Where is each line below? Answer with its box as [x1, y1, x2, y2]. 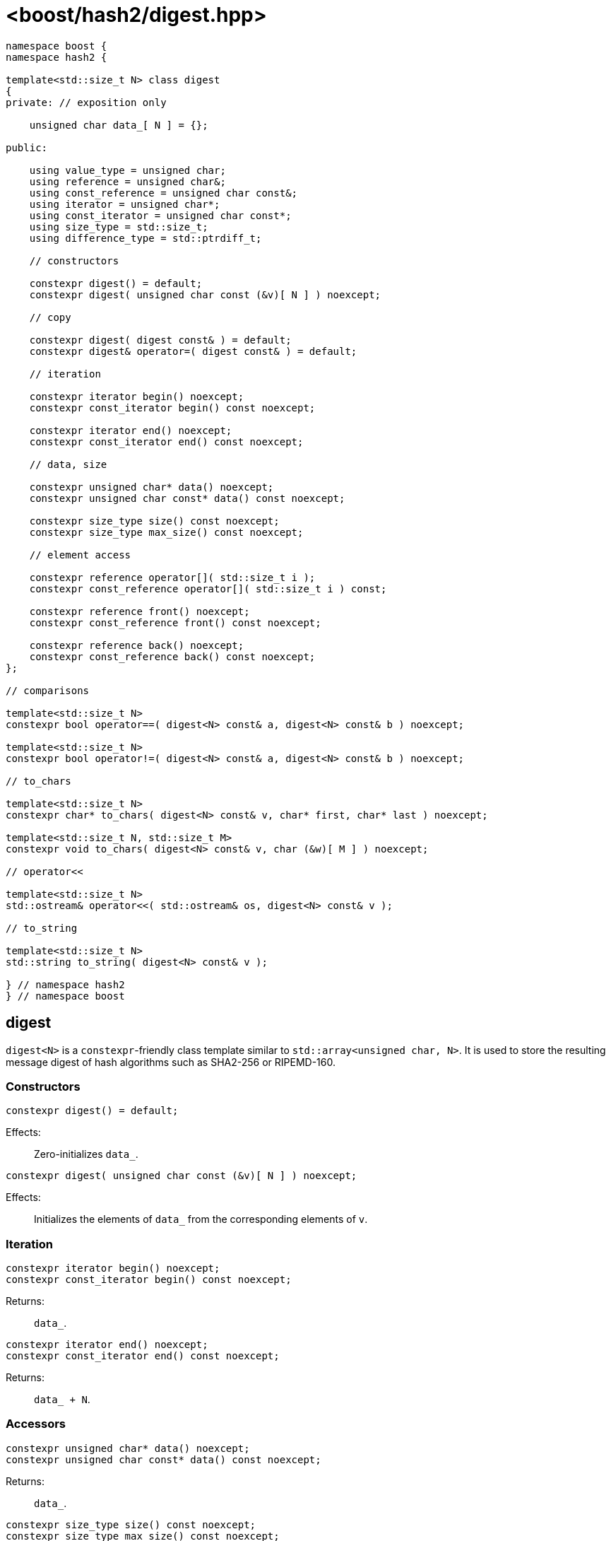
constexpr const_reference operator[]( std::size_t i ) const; [29, 582, 387, 594]
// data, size [29, 458, 107, 470]
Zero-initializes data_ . [34, 1148, 138, 1161]
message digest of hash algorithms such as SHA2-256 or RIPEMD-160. [6, 1055, 336, 1068]
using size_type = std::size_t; [29, 221, 208, 233]
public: [6, 141, 48, 153]
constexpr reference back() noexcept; [29, 639, 244, 651]
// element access [29, 549, 131, 561]
